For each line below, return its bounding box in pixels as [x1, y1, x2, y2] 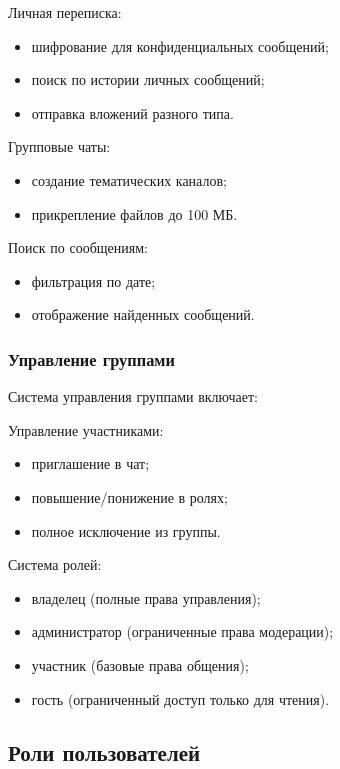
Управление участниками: [8, 419, 164, 440]
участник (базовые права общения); [31, 654, 249, 675]
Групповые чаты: [8, 136, 111, 157]
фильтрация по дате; [31, 270, 156, 291]
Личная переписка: [8, 2, 122, 22]
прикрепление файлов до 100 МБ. [31, 203, 238, 224]
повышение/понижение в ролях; [31, 486, 228, 507]
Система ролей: [8, 554, 102, 575]
